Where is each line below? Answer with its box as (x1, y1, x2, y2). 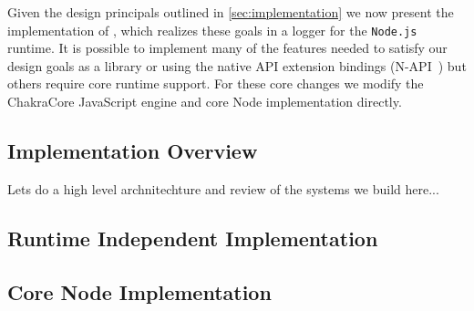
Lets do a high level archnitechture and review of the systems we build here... (7, 179, 439, 198)
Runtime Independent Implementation (7, 223, 378, 252)
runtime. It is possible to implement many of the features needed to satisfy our (7, 38, 448, 57)
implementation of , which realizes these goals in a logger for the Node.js (7, 20, 417, 39)
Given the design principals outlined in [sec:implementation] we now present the (7, 3, 454, 21)
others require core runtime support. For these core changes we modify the (7, 74, 424, 93)
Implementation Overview (7, 137, 258, 165)
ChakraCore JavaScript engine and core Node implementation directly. (7, 92, 402, 111)
